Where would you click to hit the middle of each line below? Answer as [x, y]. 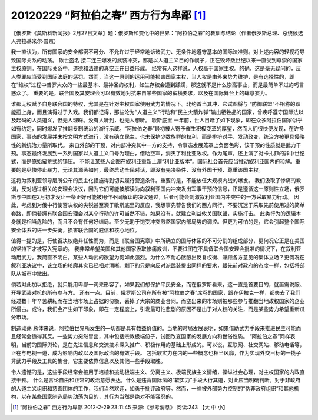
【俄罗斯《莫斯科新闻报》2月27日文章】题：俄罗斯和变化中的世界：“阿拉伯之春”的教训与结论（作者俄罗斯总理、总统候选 [157, 33]
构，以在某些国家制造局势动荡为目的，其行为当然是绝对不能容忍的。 [93, 396]
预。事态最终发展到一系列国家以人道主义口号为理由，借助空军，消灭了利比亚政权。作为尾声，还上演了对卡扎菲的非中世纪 [158, 154]
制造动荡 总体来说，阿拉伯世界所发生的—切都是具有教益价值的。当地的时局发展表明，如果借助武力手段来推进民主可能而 [156, 328]
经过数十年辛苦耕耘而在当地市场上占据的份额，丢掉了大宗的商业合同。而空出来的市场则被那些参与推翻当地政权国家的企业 [158, 301]
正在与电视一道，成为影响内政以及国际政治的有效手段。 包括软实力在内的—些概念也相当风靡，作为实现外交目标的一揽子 [156, 353]
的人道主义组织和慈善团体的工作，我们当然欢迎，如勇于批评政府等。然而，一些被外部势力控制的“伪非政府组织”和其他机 [155, 388]
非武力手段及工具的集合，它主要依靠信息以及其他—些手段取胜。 [88, 361]
